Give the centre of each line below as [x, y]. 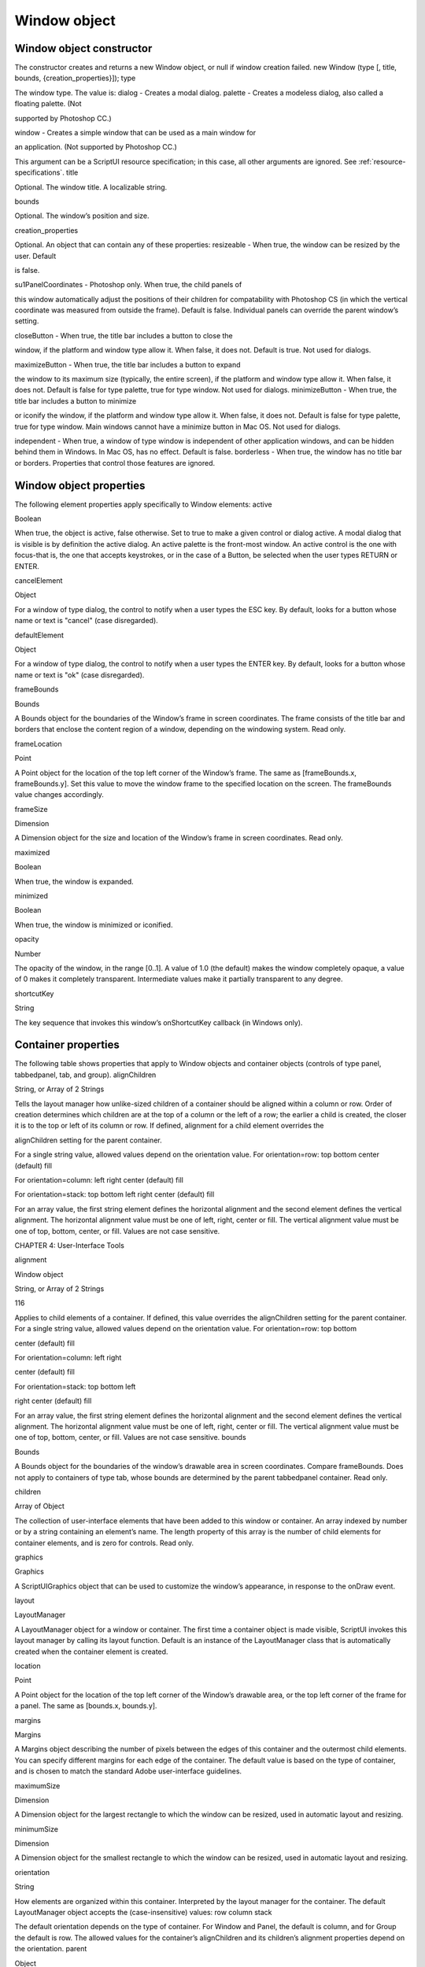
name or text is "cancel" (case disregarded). [87, 621]
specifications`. [39, 172]
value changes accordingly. [59, 795]
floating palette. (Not [48, 104]
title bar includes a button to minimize [76, 400]
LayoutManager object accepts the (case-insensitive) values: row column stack [143, 1913]
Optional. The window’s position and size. [82, 216]
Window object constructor [83, 48]
